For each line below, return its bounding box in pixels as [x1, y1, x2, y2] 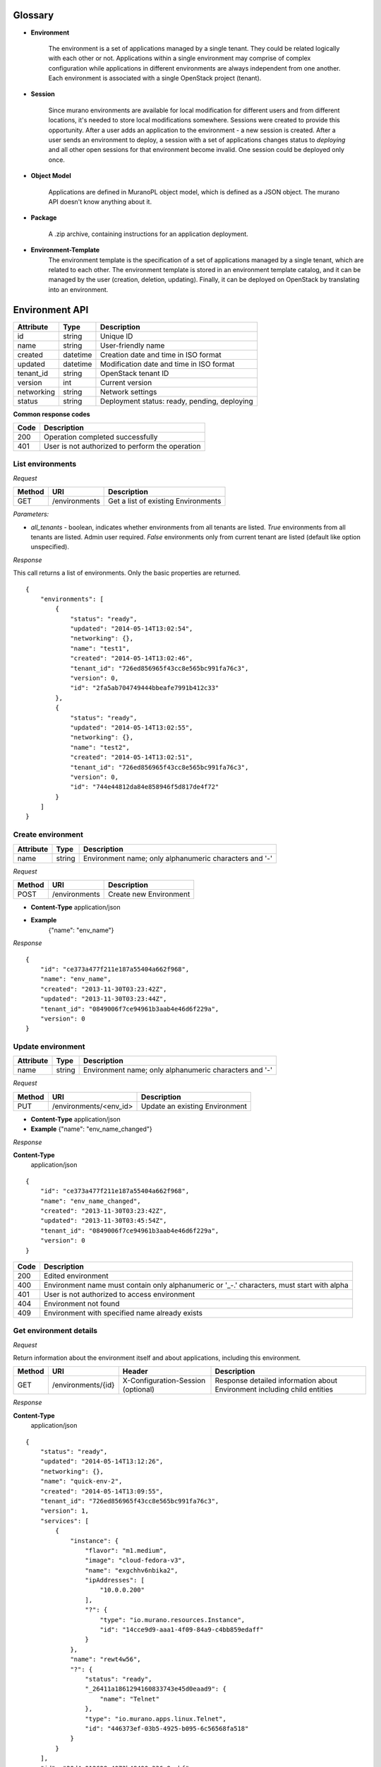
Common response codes [13, 410, 91, 418]
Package [30, 213, 57, 222]
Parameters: [13, 510, 49, 519]
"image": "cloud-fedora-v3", [85, 1556, 186, 1565]
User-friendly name [99, 340, 165, 350]
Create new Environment [108, 889, 190, 899]
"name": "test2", [70, 743, 131, 751]
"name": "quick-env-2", [40, 1477, 123, 1486]
